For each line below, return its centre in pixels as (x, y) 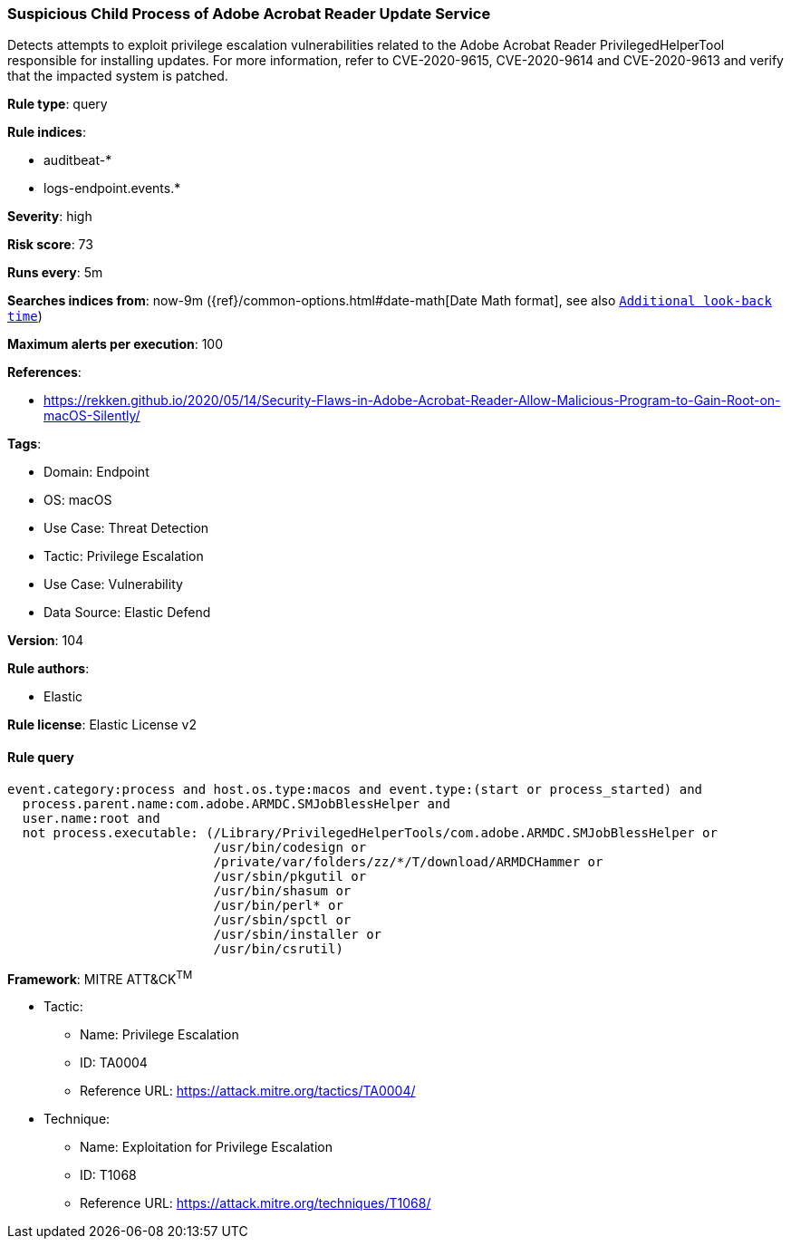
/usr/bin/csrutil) (278, 948)
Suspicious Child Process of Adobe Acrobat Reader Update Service (249, 14)
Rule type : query (58, 104)
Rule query (41, 757)
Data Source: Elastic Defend (127, 613)
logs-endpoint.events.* (112, 188)
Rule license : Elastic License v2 (102, 725)
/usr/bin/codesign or (290, 847)
